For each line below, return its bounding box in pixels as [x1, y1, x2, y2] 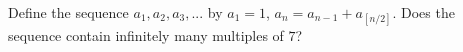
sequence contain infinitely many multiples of [8, 25, 284, 46]
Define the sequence [8, 2, 129, 22]
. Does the [392, 2, 455, 22]
